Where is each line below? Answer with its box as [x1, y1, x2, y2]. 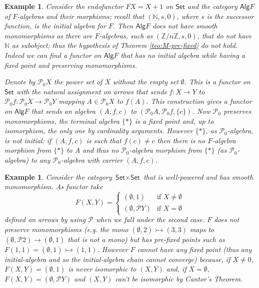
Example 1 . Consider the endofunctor [4, 1, 124, 11]
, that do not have [197, 30, 252, 40]
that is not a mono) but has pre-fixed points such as [67, 234, 225, 244]
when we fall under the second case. [96, 214, 205, 225]
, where [176, 10, 199, 21]
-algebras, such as [99, 30, 153, 40]
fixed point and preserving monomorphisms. [4, 59, 137, 70]
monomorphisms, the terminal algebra [4, 115, 120, 126]
